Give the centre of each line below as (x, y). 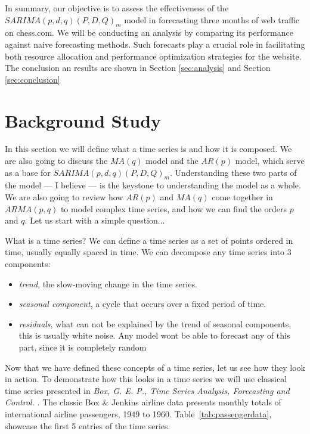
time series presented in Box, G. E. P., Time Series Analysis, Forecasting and (147, 390)
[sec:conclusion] (32, 79)
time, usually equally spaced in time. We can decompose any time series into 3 (148, 252)
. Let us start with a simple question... (95, 220)
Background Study (83, 120)
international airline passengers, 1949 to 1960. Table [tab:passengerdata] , (138, 413)
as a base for (28, 172)
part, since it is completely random (83, 347)
